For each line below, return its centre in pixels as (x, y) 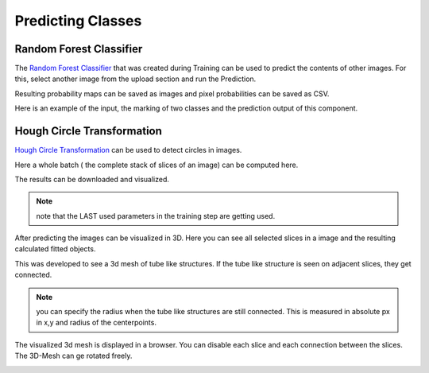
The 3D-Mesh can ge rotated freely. (73, 356)
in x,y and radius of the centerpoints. (96, 323)
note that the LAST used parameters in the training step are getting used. (156, 216)
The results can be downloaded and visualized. (92, 179)
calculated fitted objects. (55, 249)
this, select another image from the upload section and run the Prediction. (135, 79)
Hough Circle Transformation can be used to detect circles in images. (128, 150)
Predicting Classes (78, 21)
